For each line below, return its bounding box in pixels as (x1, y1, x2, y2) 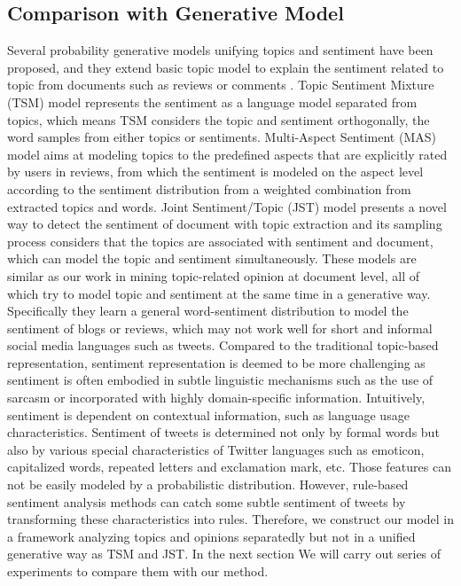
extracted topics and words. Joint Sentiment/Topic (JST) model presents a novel (7, 197, 447, 215)
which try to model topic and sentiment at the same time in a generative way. (7, 284, 431, 302)
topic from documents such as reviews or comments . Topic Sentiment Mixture (7, 75, 434, 94)
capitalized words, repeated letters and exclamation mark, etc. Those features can (7, 457, 451, 476)
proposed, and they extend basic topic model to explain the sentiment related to (7, 58, 444, 76)
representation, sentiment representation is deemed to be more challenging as (7, 353, 426, 371)
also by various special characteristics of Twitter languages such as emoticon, (7, 440, 425, 458)
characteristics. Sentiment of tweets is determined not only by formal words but (7, 423, 440, 441)
